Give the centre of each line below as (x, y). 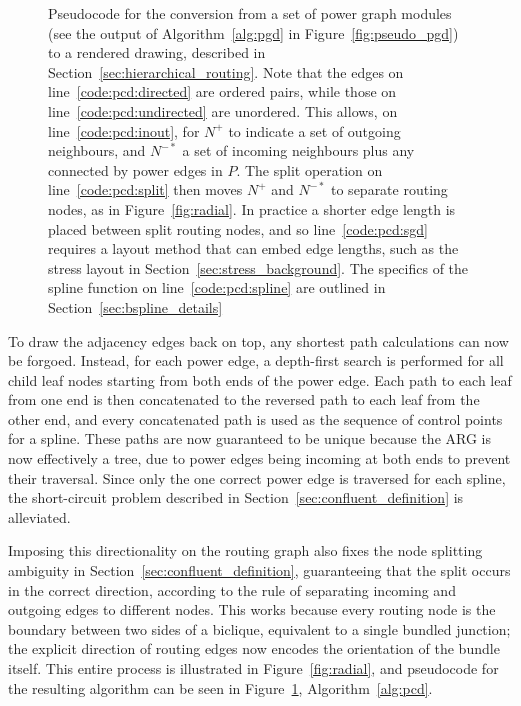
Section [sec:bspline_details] (135, 306)
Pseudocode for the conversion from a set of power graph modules (250, 13)
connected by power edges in (135, 169)
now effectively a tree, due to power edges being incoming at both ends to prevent (259, 458)
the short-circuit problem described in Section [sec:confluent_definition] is (236, 497)
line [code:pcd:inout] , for (124, 130)
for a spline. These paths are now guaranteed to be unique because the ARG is (249, 438)
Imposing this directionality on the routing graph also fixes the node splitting (245, 550)
